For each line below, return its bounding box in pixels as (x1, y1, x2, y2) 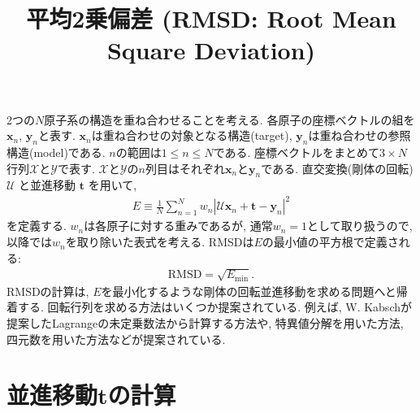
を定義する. (6, 217, 67, 234)
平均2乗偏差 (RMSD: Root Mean (26, 2, 396, 35)
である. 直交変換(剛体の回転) (261, 159, 414, 176)
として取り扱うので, (307, 217, 413, 234)
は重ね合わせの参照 (308, 127, 411, 144)
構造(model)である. (6, 143, 106, 160)
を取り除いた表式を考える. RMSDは (65, 233, 254, 250)
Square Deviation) (106, 33, 316, 67)
